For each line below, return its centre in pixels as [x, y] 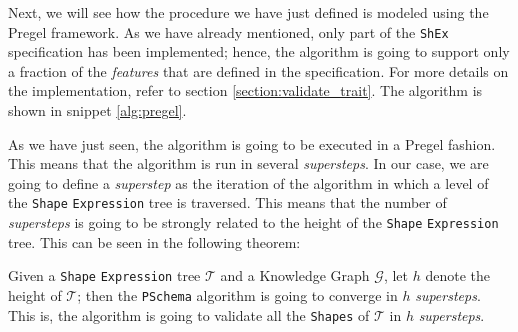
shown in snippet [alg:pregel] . [97, 110]
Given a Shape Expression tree [104, 275]
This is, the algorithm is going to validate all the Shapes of [189, 314]
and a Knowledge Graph [295, 275]
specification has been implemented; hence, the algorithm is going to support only [259, 51]
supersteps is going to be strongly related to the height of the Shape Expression [253, 222]
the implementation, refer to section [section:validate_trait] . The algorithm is [245, 90]
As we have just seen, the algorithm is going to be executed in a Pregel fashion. [252, 143]
